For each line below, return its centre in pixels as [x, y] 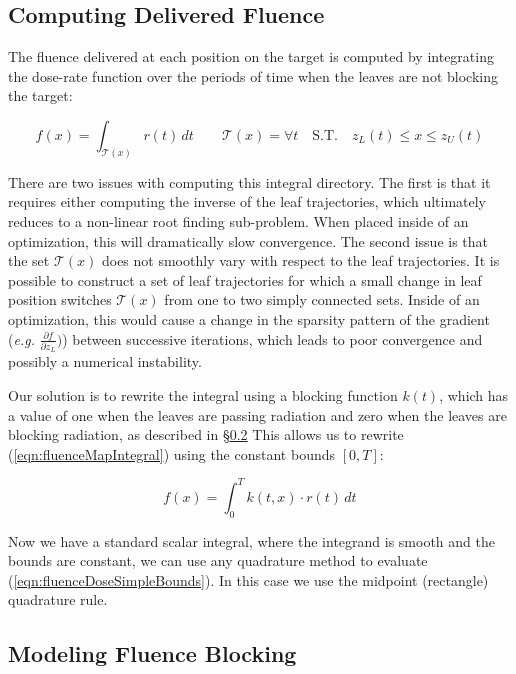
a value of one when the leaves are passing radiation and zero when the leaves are [257, 414]
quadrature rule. [58, 599]
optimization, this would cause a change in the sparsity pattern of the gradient [249, 319]
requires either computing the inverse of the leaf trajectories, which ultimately [247, 201]
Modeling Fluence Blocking [152, 653]
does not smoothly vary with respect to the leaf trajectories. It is [300, 260]
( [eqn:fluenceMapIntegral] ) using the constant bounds [171, 453]
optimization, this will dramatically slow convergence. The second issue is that [248, 240]
